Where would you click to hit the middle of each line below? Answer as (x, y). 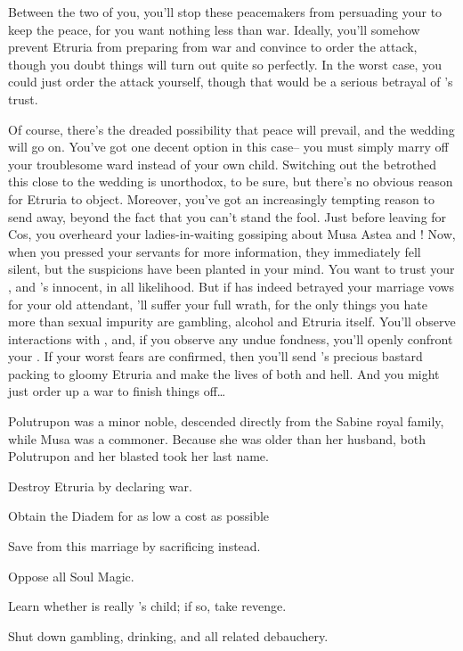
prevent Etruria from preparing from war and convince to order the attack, (213, 47)
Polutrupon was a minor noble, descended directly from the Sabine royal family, (226, 421)
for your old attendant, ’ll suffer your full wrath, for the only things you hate (218, 304)
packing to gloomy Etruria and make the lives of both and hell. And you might (224, 373)
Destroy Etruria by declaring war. (100, 486)
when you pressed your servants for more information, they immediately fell (215, 251)
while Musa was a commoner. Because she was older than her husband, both (217, 438)
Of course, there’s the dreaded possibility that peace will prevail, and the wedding (231, 129)
